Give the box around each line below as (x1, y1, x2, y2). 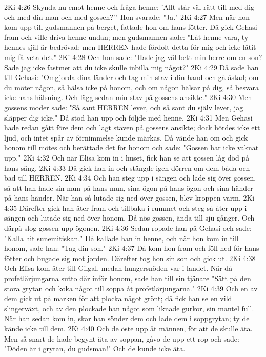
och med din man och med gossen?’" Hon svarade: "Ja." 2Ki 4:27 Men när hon (4, 11, 250, 22)
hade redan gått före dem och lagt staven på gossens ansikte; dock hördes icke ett (4, 122, 260, 133)
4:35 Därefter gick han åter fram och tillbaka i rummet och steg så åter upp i (4, 202, 247, 213)
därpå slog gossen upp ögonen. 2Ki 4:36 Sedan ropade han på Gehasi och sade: (4, 223, 252, 233)
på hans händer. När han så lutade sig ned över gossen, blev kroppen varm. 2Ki (4, 192, 255, 203)
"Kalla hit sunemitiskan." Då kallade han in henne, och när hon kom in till (4, 232, 239, 243)
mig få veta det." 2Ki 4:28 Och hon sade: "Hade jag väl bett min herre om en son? (4, 51, 262, 62)
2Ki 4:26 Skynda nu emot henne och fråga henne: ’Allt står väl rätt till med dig (4, 2, 254, 12)
